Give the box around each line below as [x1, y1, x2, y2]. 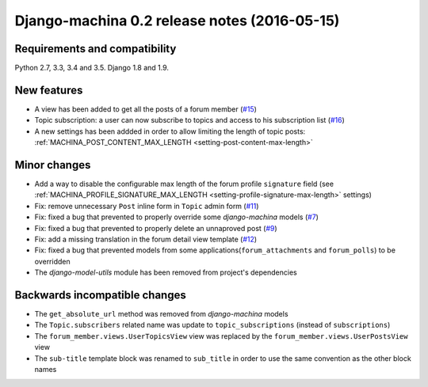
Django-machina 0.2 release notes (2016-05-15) [14, 12, 340, 29]
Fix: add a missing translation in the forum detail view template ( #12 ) [34, 234, 258, 244]
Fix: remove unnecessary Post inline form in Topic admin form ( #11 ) [34, 201, 259, 211]
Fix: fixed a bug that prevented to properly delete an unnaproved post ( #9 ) [34, 223, 277, 233]
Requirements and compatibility [14, 42, 177, 55]
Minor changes [14, 158, 91, 172]
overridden [34, 256, 71, 266]
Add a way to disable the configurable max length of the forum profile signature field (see [34, 179, 334, 189]
